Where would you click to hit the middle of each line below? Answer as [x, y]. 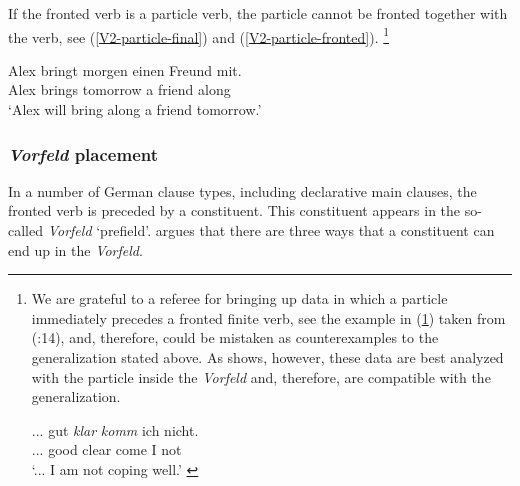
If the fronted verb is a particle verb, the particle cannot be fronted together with [258, 13]
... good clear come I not [106, 449]
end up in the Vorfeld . [75, 249]
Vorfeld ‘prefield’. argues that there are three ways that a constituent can [271, 230]
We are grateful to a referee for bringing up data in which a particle [239, 298]
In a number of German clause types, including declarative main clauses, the [242, 190]
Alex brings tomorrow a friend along [119, 89]
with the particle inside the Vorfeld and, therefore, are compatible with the [261, 376]
